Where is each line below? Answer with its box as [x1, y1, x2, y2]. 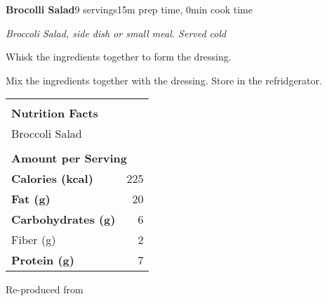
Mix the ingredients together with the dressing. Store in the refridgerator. [6, 72, 322, 87]
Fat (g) [11, 191, 51, 207]
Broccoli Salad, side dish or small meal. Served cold [6, 25, 227, 40]
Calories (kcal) [11, 170, 93, 187]
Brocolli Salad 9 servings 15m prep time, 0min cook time [6, 2, 253, 16]
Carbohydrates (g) [11, 211, 116, 228]
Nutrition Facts [11, 105, 98, 122]
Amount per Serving [11, 150, 128, 167]
